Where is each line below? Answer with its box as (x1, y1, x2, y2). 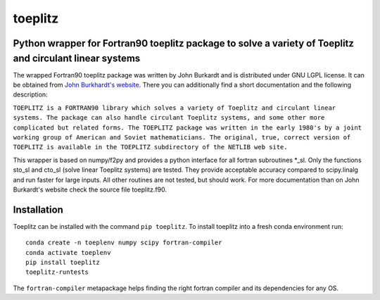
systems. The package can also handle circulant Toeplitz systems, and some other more (13, 113, 325, 122)
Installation (13, 204, 63, 215)
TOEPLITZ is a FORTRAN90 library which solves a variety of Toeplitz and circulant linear (13, 104, 336, 112)
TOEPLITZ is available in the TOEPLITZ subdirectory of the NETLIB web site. (13, 143, 288, 151)
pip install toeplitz (25, 258, 100, 267)
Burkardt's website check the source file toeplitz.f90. (13, 185, 167, 194)
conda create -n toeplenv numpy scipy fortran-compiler (25, 239, 222, 246)
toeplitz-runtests (25, 268, 89, 276)
